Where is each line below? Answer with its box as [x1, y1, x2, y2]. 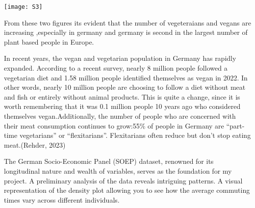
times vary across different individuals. [4, 194, 120, 205]
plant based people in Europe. [4, 36, 94, 47]
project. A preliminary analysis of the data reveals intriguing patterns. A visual [4, 175, 243, 185]
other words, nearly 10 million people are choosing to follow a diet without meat [4, 82, 246, 92]
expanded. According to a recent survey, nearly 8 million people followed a [4, 63, 228, 73]
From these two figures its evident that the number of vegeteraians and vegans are [4, 17, 251, 27]
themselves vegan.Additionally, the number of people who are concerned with [4, 111, 236, 121]
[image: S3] [4, 3, 43, 10]
